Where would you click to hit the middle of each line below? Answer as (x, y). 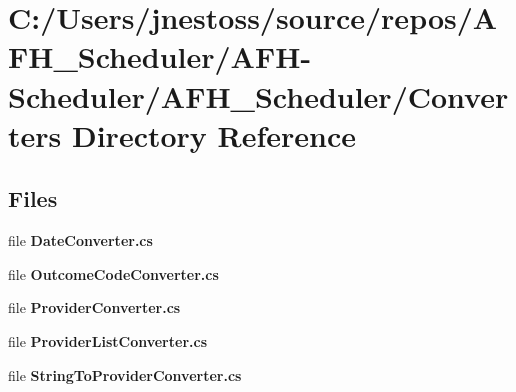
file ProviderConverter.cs (94, 307)
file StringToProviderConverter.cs (125, 374)
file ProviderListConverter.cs (107, 340)
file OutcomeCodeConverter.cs (113, 273)
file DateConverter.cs (80, 240)
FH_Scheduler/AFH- (160, 56)
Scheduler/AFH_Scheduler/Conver (258, 95)
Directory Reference (214, 134)
